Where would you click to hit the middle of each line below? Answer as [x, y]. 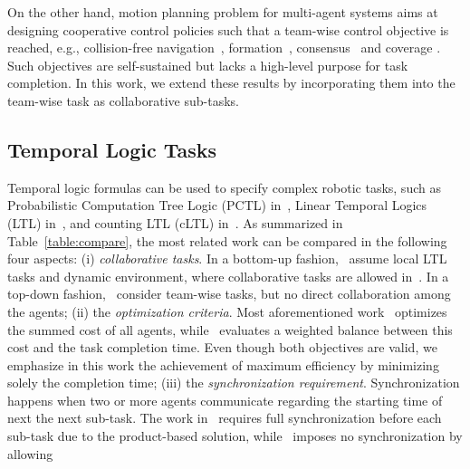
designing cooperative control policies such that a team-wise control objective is [228, 29]
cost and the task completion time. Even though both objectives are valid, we [222, 347]
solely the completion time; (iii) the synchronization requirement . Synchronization [234, 383]
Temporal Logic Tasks [112, 149]
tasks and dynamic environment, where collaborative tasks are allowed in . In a [228, 276]
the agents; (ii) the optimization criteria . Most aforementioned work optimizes [227, 311]
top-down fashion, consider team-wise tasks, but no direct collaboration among [229, 294]
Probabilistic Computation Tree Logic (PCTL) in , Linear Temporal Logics [217, 205]
